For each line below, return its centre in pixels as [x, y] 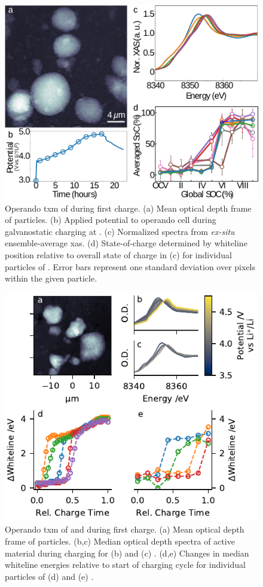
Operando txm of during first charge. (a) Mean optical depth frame [128, 208]
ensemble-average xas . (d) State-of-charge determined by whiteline [126, 243]
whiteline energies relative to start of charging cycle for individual [125, 565]
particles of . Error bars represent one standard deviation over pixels [130, 266]
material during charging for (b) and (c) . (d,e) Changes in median [127, 553]
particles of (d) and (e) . [49, 576]
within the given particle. [51, 278]
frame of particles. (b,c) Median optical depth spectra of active [120, 541]
